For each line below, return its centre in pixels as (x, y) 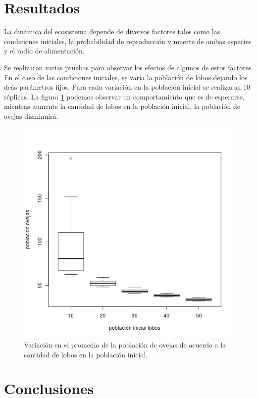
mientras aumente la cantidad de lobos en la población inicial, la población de (122, 106)
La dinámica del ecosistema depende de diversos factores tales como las (112, 31)
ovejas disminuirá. (31, 116)
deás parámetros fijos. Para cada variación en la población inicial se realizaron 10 (127, 87)
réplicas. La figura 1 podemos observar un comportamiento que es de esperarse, (124, 96)
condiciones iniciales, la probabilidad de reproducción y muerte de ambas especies (128, 41)
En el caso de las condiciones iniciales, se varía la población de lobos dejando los (126, 77)
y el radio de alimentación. (44, 51)
